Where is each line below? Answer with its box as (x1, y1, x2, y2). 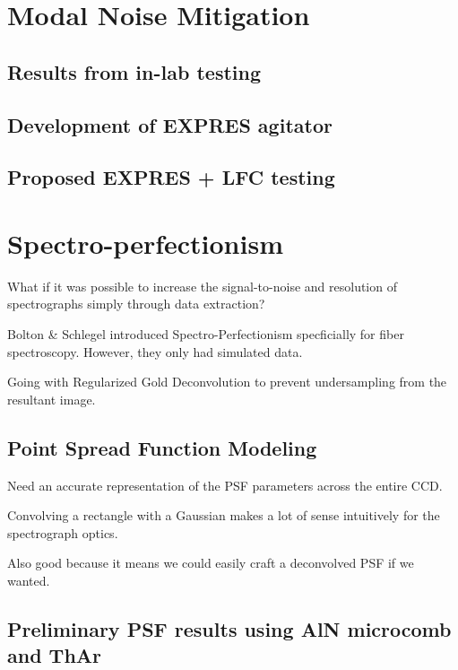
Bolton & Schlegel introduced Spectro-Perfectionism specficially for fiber (7, 325, 404, 344)
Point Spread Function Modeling (7, 433, 317, 461)
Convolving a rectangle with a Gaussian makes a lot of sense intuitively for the (7, 506, 440, 525)
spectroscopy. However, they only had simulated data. (7, 342, 303, 361)
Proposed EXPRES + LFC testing (7, 163, 335, 191)
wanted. (7, 570, 50, 589)
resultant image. (7, 389, 96, 408)
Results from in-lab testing (7, 57, 261, 85)
